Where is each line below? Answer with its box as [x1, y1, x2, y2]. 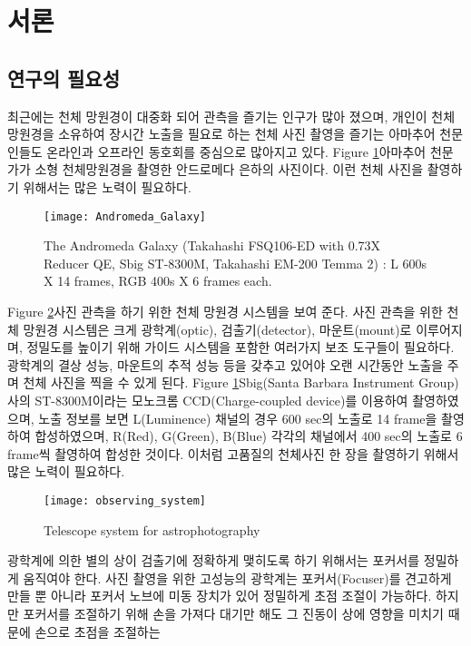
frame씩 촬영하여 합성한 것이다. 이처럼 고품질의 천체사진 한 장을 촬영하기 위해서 [7, 444, 459, 463]
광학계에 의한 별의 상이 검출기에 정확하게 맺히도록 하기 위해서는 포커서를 [7, 551, 420, 570]
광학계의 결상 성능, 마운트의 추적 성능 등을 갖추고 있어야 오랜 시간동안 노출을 [7, 355, 444, 374]
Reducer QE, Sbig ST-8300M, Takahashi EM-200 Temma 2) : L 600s [44, 253, 427, 272]
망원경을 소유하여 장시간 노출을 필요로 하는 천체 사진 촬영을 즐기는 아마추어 [7, 124, 436, 143]
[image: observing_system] [44, 494, 206, 507]
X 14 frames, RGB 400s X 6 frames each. [44, 271, 272, 290]
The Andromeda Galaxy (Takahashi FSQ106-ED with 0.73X [44, 236, 381, 255]
